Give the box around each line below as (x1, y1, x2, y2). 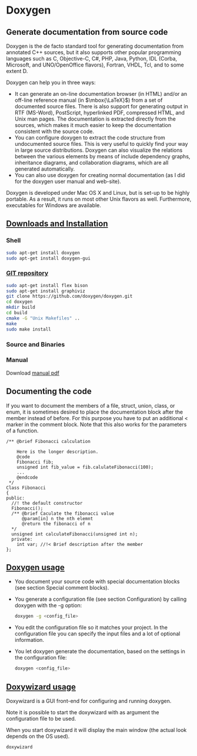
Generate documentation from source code (6, 27, 168, 37)
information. (14, 637, 44, 644)
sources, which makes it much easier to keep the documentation (14, 122, 172, 128)
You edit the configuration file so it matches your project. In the (14, 624, 168, 631)
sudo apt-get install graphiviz (6, 288, 85, 294)
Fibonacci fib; (16, 459, 54, 465)
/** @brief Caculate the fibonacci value (11, 510, 115, 517)
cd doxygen (6, 299, 33, 305)
